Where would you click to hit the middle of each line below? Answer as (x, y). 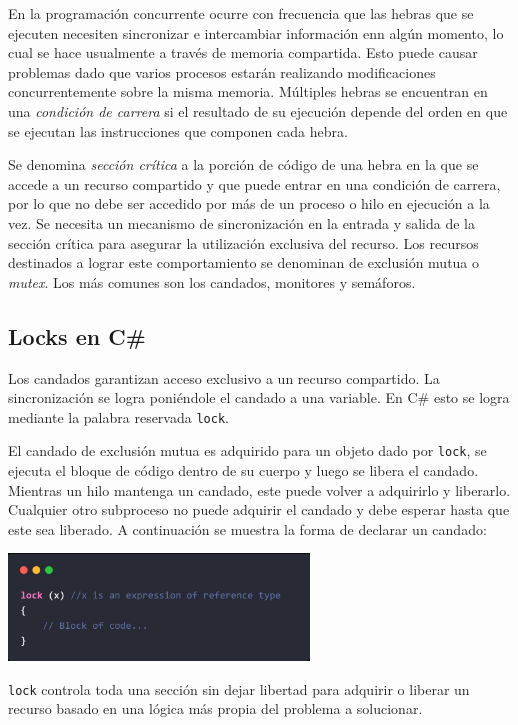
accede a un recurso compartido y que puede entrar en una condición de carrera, (254, 183)
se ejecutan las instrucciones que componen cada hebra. (178, 130)
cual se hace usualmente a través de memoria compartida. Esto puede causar (243, 52)
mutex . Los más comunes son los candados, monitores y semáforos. (212, 281)
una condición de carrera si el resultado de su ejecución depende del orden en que (258, 110)
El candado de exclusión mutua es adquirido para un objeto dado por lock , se (247, 450)
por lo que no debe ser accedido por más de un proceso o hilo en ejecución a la (249, 203)
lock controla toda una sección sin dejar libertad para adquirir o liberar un (239, 688)
